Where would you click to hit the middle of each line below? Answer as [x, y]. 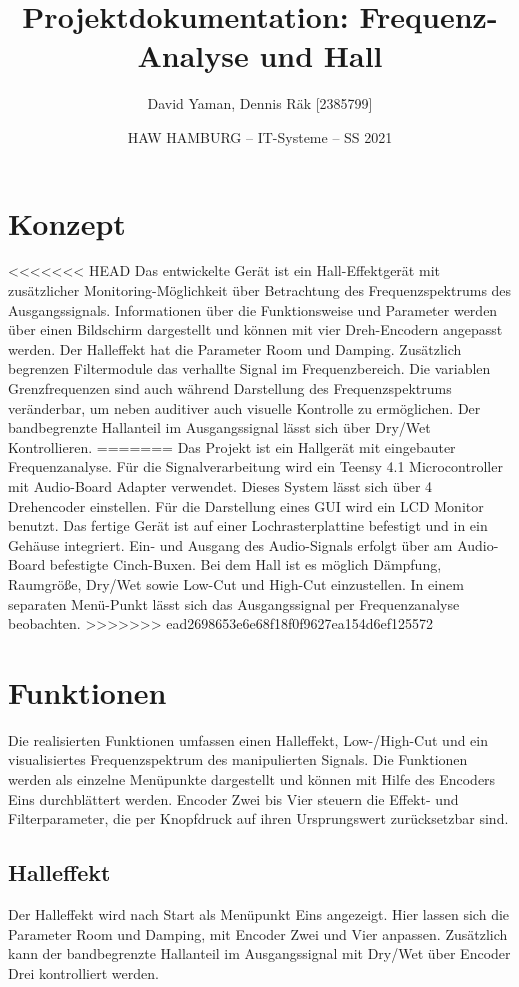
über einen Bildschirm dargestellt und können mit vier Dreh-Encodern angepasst [255, 329]
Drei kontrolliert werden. [83, 972]
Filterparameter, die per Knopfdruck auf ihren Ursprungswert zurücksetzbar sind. [258, 818]
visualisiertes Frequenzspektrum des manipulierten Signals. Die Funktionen [238, 759]
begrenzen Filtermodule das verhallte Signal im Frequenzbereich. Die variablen [249, 368]
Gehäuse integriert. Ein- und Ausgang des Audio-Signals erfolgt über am [230, 544]
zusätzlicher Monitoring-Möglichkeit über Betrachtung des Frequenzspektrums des [260, 290]
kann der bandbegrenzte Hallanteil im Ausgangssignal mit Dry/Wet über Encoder [259, 953]
